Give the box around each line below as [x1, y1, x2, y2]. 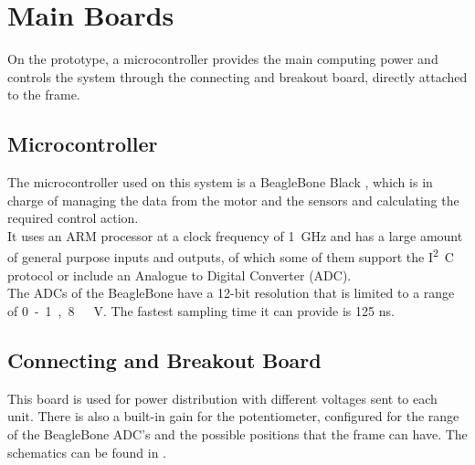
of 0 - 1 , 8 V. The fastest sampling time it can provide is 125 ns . [7, 301, 395, 320]
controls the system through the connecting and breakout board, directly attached [7, 67, 468, 86]
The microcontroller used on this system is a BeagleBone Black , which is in [7, 173, 433, 192]
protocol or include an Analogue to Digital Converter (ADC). [7, 265, 352, 284]
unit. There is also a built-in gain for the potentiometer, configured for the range [7, 407, 459, 426]
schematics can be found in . [7, 442, 166, 461]
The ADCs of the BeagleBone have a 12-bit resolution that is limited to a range [7, 283, 455, 302]
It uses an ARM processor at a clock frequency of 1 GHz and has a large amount [7, 226, 463, 245]
